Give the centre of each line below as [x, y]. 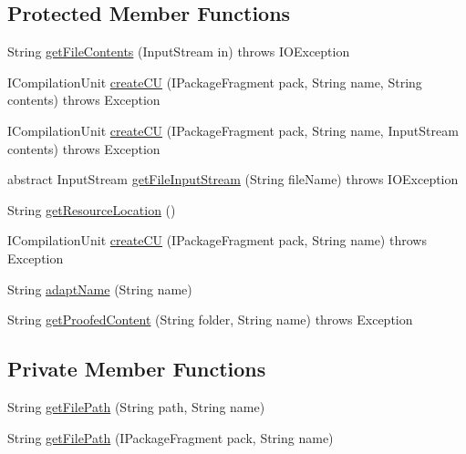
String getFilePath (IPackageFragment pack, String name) [171, 437]
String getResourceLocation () [92, 209]
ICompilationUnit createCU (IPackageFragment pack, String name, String [215, 82]
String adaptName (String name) [100, 289]
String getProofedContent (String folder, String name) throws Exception [210, 320]
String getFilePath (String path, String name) [136, 406]
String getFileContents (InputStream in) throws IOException [179, 52]
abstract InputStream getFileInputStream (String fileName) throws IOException [233, 179]
